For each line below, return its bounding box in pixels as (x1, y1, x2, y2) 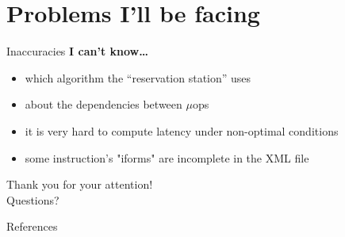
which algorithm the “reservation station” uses (25, 69, 251, 86)
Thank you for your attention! (6, 176, 153, 193)
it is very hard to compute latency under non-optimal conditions (25, 122, 339, 139)
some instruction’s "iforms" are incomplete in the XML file (25, 149, 309, 166)
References (6, 218, 58, 235)
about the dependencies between (25, 96, 182, 113)
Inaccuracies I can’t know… (6, 43, 148, 59)
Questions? (6, 191, 59, 208)
